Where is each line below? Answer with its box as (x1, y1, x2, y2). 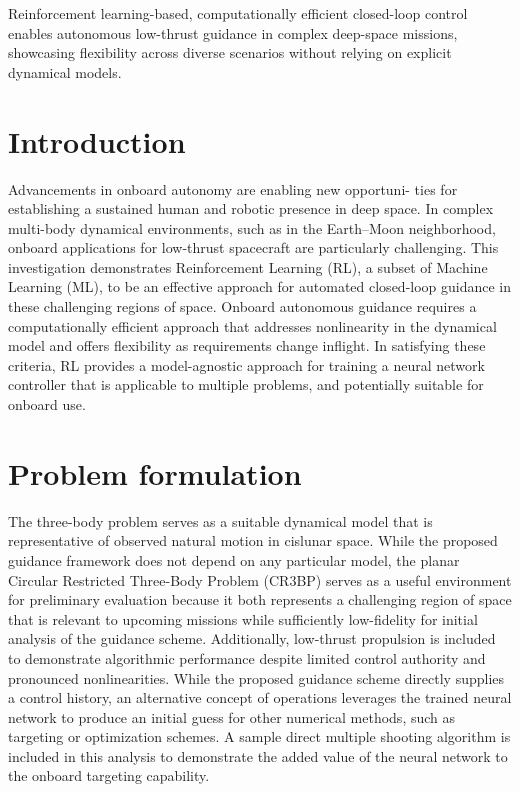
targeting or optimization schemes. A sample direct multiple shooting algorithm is (8, 726, 511, 747)
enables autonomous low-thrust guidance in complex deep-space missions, (8, 22, 458, 43)
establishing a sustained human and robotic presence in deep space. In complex (8, 198, 494, 219)
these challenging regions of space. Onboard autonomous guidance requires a (8, 296, 477, 317)
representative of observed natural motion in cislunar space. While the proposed (8, 530, 498, 551)
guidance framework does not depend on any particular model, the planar (8, 549, 460, 570)
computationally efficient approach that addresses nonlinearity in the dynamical (8, 315, 497, 336)
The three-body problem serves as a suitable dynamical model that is (8, 510, 433, 531)
